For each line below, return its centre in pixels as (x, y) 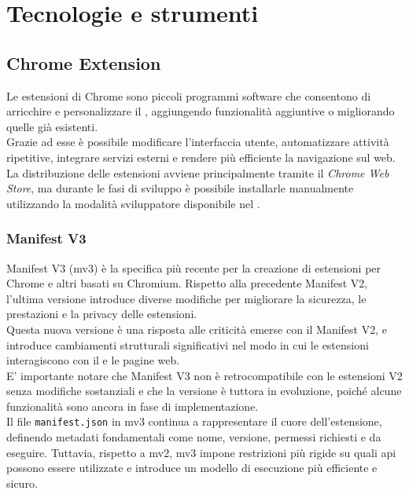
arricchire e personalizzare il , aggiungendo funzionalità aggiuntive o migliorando (201, 111)
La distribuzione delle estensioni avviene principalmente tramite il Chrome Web (198, 172)
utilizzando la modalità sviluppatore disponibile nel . (133, 203)
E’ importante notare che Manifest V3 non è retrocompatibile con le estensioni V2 (204, 375)
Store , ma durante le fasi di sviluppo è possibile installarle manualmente (180, 188)
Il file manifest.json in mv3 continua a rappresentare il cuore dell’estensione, (194, 421)
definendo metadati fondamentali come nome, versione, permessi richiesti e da (194, 437)
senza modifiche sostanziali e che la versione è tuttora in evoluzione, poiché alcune (204, 391)
